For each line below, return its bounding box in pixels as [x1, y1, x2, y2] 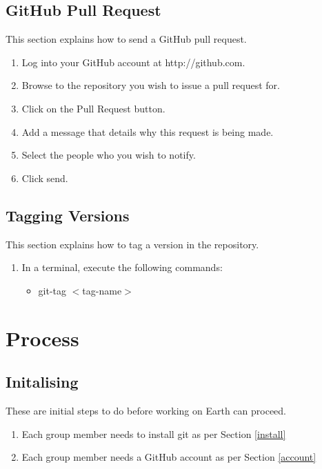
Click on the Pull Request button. [21, 101, 165, 115]
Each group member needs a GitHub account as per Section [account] [21, 450, 316, 464]
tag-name [82, 283, 122, 297]
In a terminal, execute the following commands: [21, 260, 223, 275]
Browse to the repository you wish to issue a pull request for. [21, 78, 280, 92]
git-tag [38, 283, 67, 297]
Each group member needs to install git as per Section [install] [21, 426, 286, 441]
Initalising [6, 371, 79, 392]
